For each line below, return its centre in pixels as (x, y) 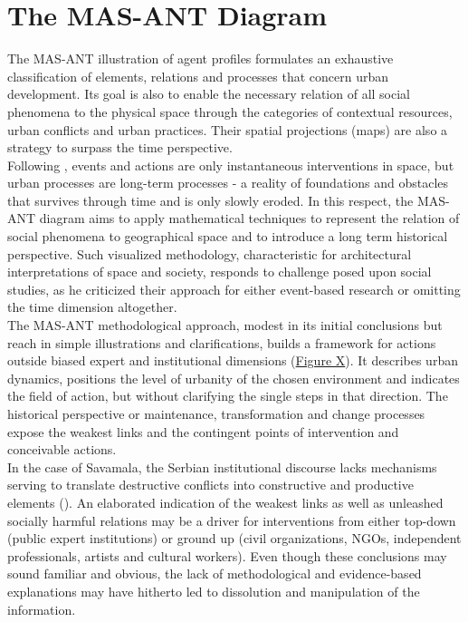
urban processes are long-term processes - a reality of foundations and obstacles (228, 183)
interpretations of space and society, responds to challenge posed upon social (220, 272)
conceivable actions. (62, 449)
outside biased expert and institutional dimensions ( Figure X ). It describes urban (233, 360)
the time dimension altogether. (92, 307)
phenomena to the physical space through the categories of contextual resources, (230, 111)
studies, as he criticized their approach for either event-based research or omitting (234, 289)
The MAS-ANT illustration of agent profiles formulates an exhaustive (201, 58)
